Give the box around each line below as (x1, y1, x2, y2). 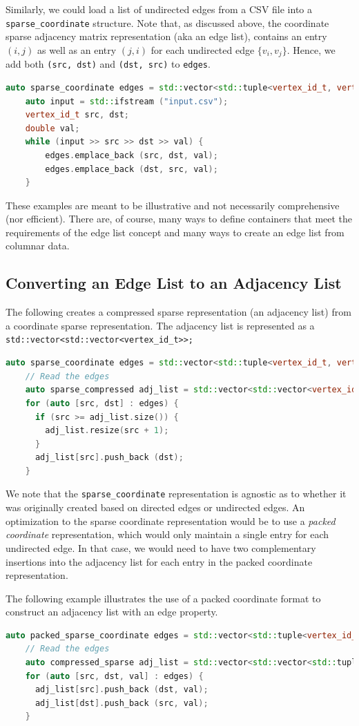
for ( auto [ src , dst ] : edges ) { (25, 398, 179, 408)
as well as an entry (37, 42, 117, 57)
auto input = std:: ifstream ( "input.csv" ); (25, 96, 229, 106)
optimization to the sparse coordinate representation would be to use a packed (6, 513, 336, 528)
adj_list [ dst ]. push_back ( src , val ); (35, 698, 208, 708)
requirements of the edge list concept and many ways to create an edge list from (6, 225, 345, 239)
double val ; (25, 123, 80, 133)
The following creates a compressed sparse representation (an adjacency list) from (6, 305, 351, 319)
